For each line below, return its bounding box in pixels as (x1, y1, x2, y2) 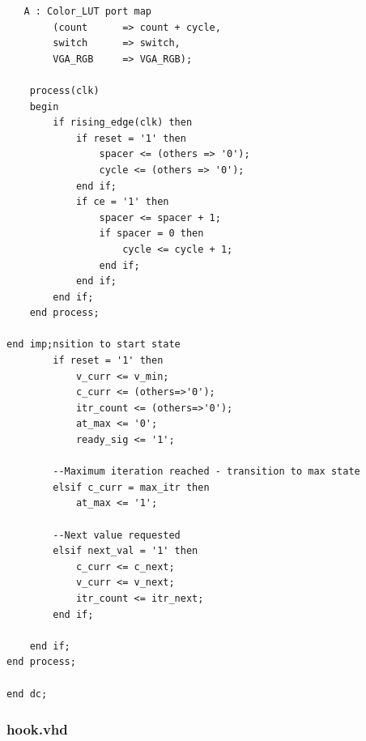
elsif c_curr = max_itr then (53, 481, 210, 493)
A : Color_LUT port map (23, 6, 151, 17)
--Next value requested (53, 529, 181, 541)
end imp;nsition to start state (6, 339, 181, 351)
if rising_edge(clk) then (53, 117, 193, 129)
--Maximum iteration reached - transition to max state (53, 466, 360, 478)
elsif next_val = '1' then (53, 545, 198, 557)
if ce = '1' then (75, 196, 169, 208)
